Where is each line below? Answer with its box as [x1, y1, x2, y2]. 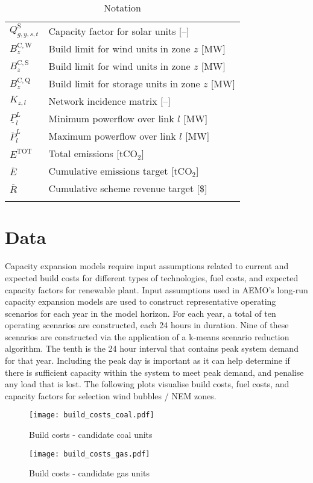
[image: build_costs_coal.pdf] [29, 411, 154, 420]
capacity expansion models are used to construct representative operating [5, 295, 276, 308]
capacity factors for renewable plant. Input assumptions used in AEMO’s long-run [5, 283, 308, 296]
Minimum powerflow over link [48, 111, 174, 126]
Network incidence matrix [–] [48, 94, 171, 108]
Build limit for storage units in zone [48, 76, 200, 91]
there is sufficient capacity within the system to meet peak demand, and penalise [5, 366, 304, 378]
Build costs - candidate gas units [29, 467, 150, 479]
